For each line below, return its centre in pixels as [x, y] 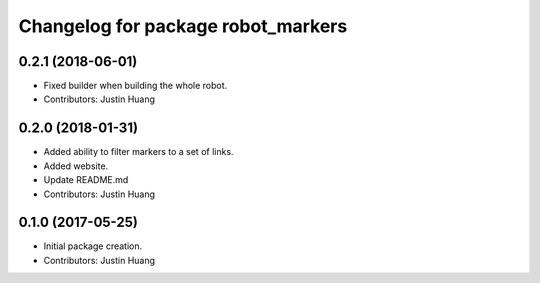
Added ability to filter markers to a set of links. [138, 152]
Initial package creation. [93, 246]
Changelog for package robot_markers [183, 26]
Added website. [76, 166]
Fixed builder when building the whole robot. [135, 86]
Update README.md [86, 180]
